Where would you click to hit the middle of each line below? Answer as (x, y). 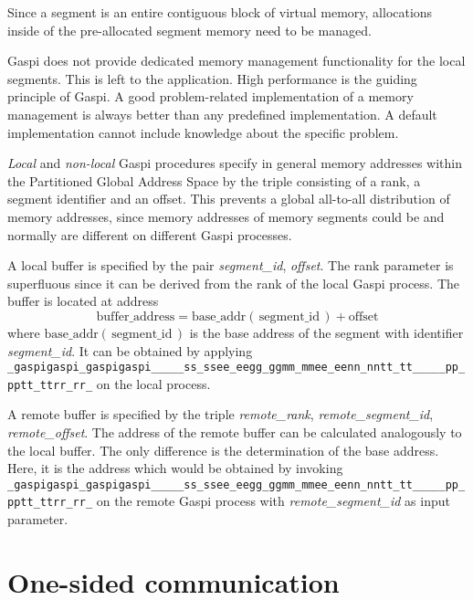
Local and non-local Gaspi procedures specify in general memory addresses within (235, 163)
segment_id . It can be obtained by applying (130, 350)
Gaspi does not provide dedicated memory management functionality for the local (236, 61)
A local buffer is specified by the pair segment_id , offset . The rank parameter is (231, 265)
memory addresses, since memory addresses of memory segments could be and (226, 216)
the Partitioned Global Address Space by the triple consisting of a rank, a (214, 180)
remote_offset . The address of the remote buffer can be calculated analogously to (235, 432)
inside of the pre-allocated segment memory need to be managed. (189, 30)
